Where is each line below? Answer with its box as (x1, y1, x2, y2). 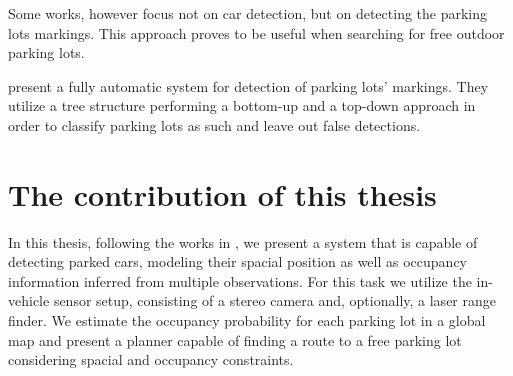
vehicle (8, 290, 50, 311)
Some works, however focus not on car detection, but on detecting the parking (8, 3, 488, 23)
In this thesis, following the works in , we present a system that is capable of (8, 231, 478, 252)
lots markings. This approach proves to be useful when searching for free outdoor (8, 22, 505, 43)
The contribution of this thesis (8, 173, 437, 214)
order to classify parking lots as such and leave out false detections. (8, 114, 421, 135)
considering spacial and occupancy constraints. (8, 349, 294, 370)
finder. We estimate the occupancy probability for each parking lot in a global (8, 310, 486, 331)
